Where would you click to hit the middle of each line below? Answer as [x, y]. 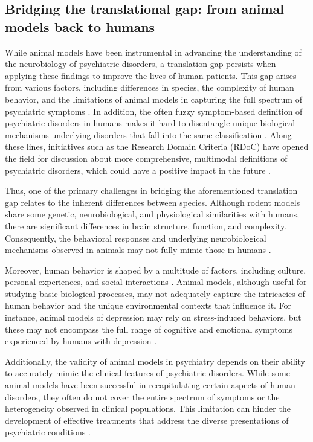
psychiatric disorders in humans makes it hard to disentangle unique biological [150, 123]
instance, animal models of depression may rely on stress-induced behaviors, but [153, 317]
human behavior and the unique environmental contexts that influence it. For [148, 305]
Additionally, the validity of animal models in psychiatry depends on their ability [155, 361]
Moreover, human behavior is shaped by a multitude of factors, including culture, [156, 270]
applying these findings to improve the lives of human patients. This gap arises [151, 75]
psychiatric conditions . [48, 432]
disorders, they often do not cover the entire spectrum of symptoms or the [142, 396]
